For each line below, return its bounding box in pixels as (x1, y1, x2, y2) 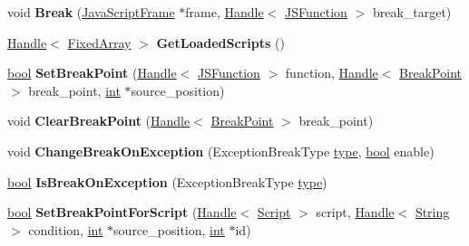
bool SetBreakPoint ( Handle (7, 63, 177, 82)
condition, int (28, 220, 103, 239)
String (415, 203, 450, 222)
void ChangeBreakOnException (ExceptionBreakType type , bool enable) (7, 141, 435, 160)
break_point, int (28, 80, 121, 99)
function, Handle (285, 63, 378, 82)
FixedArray (67, 33, 132, 52)
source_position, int (113, 220, 225, 239)
